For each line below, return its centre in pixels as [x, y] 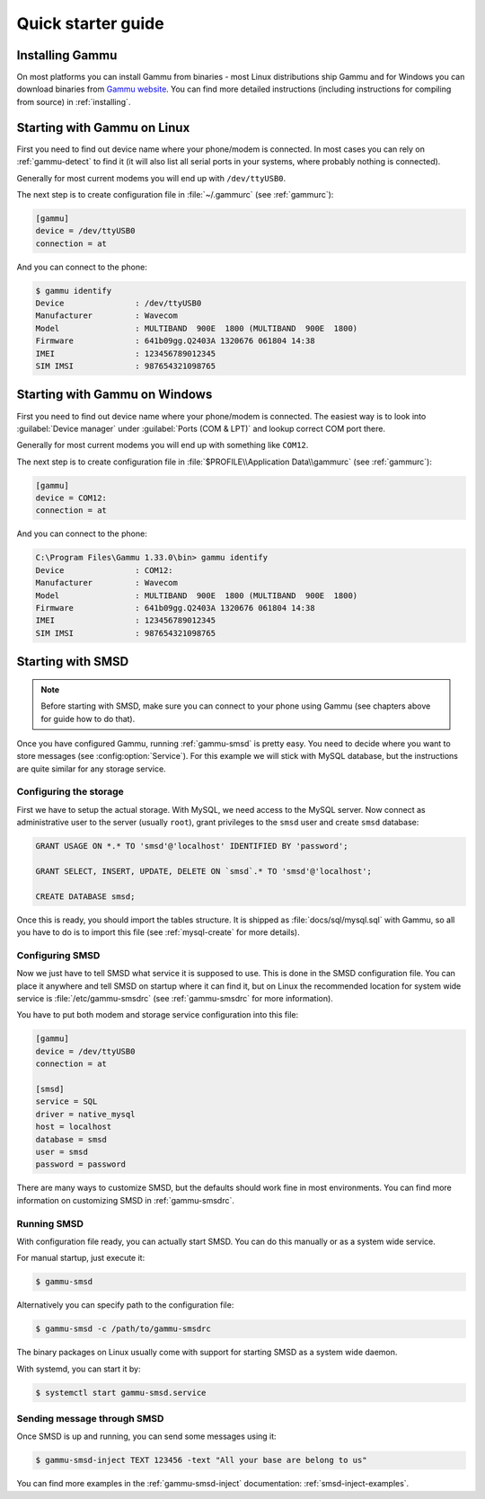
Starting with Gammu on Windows [115, 395]
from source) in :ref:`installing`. [74, 101]
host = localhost [74, 1127]
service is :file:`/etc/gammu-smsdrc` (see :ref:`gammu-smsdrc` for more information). [175, 999]
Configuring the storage [71, 792]
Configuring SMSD [58, 955]
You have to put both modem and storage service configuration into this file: [158, 1015]
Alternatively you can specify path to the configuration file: [125, 1305]
